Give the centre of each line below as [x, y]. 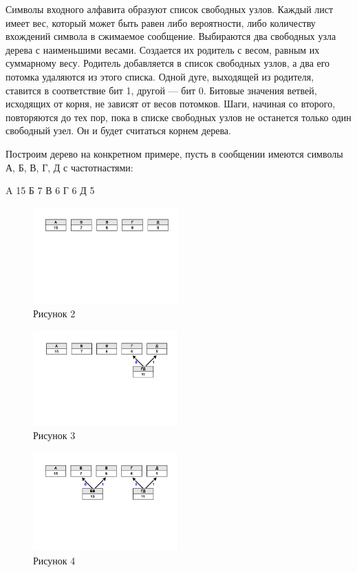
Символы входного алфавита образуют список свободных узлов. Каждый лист [170, 9]
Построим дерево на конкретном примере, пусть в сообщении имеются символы [174, 153]
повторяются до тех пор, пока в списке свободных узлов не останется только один [178, 117]
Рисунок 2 [54, 314]
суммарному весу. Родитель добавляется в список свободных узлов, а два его [168, 63]
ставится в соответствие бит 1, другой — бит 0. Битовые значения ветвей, [161, 90]
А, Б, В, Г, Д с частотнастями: [69, 167]
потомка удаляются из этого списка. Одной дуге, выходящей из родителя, [160, 76]
